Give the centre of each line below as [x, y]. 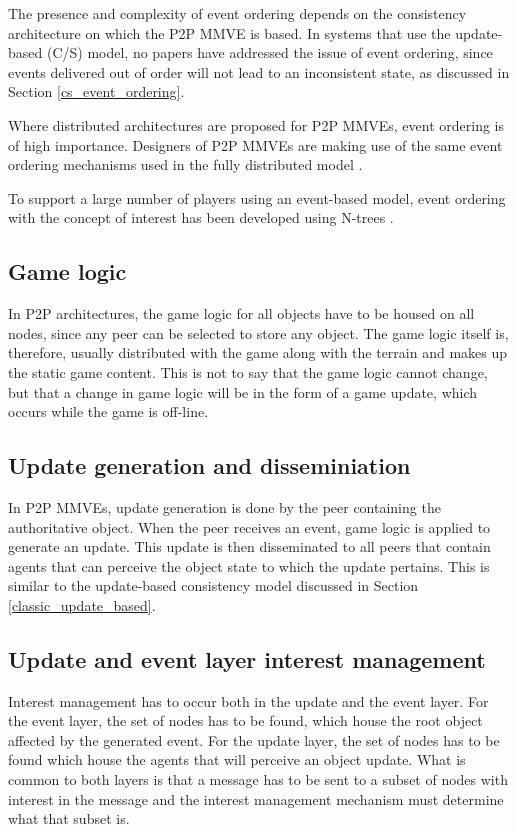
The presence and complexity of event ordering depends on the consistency [237, 13]
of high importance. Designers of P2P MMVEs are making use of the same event [255, 144]
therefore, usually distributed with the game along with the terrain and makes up [258, 352]
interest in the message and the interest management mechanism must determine [256, 798]
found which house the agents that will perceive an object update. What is [237, 759]
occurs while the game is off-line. [108, 411]
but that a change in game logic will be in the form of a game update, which [243, 391]
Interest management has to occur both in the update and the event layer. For [248, 700]
